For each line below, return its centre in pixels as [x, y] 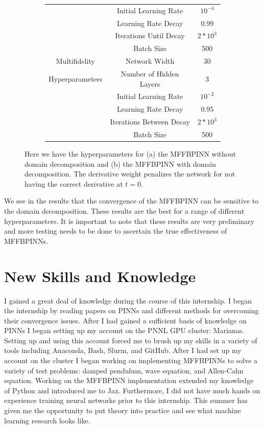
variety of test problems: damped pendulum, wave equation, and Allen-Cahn [124, 370]
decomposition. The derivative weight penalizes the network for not [130, 174]
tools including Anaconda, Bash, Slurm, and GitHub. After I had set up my [123, 350]
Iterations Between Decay [150, 122]
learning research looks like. [47, 420]
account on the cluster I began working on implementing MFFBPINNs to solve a [131, 360]
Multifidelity [75, 61]
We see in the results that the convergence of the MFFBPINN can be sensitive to [131, 201]
